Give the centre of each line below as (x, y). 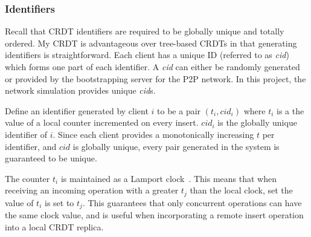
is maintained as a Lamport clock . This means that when (169, 178)
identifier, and (31, 146)
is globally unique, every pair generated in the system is (176, 146)
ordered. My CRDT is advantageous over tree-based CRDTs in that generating (151, 43)
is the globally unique (257, 122)
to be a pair (179, 110)
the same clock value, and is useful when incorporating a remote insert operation (154, 215)
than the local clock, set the (241, 190)
